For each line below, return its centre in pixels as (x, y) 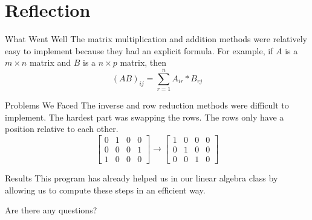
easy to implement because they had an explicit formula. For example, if (139, 50)
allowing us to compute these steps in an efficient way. (105, 190)
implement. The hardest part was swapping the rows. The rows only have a (145, 117)
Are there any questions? (51, 210)
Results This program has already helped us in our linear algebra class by (141, 178)
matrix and (50, 62)
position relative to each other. (62, 129)
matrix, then (143, 62)
